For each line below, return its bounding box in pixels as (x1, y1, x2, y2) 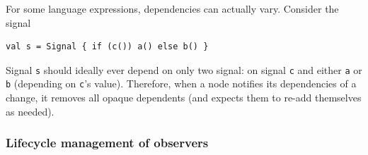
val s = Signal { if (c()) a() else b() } (6, 42, 209, 52)
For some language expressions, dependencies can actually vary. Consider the (6, 1, 339, 15)
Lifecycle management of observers (6, 134, 209, 151)
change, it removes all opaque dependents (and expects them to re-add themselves (6, 90, 362, 105)
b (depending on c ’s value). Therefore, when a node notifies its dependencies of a (6, 76, 357, 91)
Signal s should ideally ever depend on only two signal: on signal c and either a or (6, 62, 362, 77)
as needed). (6, 104, 54, 118)
